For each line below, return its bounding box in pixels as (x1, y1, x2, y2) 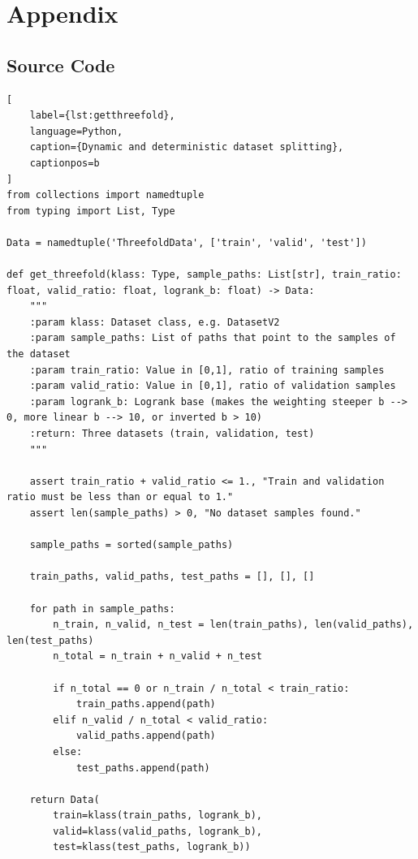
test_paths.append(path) (75, 762, 210, 774)
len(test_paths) (6, 634, 94, 646)
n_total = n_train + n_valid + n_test (53, 650, 262, 663)
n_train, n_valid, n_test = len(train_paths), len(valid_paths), (53, 619, 414, 631)
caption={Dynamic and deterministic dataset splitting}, (29, 141, 344, 153)
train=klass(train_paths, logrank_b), (53, 809, 262, 822)
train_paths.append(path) (75, 698, 216, 710)
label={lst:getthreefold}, (29, 110, 175, 122)
